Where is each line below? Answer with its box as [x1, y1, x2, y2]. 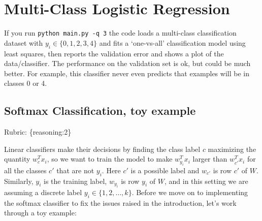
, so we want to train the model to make [47, 153, 173, 164]
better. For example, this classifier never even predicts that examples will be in [4, 68, 249, 78]
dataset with [4, 37, 43, 48]
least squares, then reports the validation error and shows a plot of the [4, 48, 224, 58]
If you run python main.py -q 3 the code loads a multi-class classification [4, 27, 237, 38]
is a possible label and [130, 165, 200, 175]
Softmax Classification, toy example [4, 103, 196, 118]
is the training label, [44, 175, 107, 186]
